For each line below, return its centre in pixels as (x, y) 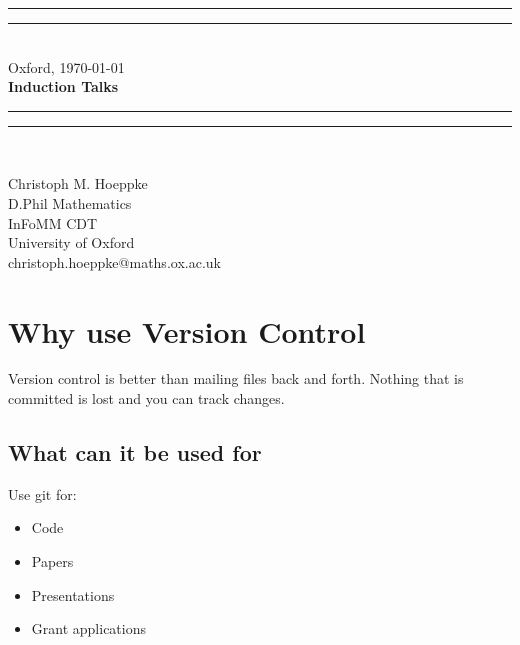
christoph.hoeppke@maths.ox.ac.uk (114, 261)
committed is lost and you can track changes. (146, 398)
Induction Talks (63, 86)
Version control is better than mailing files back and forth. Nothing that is (236, 378)
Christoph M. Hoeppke (78, 183)
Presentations (73, 594)
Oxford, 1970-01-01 (66, 66)
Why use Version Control (187, 330)
